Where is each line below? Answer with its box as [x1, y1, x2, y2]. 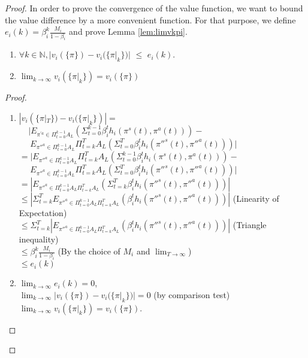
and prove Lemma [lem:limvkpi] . [69, 25, 188, 38]
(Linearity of [232, 192, 279, 204]
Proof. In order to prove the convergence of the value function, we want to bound [5, 2, 303, 14]
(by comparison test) [153, 288, 230, 301]
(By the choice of [58, 245, 120, 257]
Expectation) [19, 206, 67, 219]
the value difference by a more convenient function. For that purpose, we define [5, 13, 296, 26]
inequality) [19, 233, 59, 245]
